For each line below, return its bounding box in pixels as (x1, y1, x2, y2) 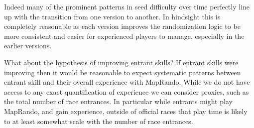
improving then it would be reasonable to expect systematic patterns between (4, 67, 241, 77)
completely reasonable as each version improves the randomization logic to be (4, 21, 241, 31)
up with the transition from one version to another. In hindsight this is (4, 11, 221, 21)
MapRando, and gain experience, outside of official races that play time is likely (4, 106, 248, 116)
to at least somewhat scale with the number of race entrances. (4, 116, 193, 126)
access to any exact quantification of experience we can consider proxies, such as (4, 86, 249, 97)
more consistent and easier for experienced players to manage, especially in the (4, 30, 245, 41)
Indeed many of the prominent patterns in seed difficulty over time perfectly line (4, 1, 250, 11)
